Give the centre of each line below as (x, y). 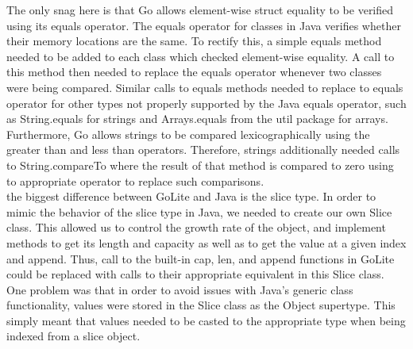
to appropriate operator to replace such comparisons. (135, 180)
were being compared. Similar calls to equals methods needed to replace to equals (205, 87)
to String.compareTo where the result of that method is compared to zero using (200, 165)
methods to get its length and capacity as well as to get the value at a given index (206, 242)
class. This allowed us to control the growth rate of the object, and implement (196, 227)
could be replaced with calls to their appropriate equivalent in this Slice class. (195, 274)
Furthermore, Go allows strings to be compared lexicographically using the (188, 134)
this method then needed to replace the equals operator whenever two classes (194, 72)
